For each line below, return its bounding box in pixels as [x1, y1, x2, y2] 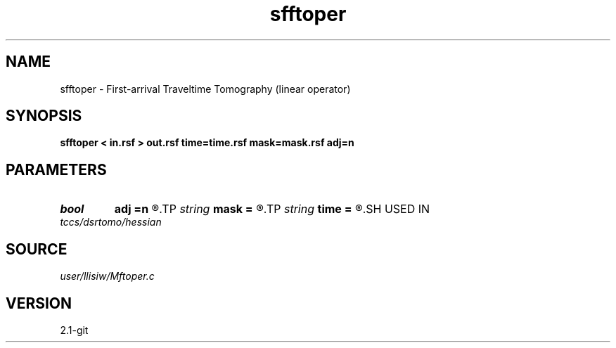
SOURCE [6, 240, 68, 258]
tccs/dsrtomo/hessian [60, 216, 162, 228]
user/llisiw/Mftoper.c [60, 270, 155, 283]
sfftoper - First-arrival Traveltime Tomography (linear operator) [60, 82, 351, 95]
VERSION [6, 294, 72, 312]
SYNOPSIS [6, 107, 82, 125]
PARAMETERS [6, 160, 107, 179]
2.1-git [60, 323, 89, 336]
